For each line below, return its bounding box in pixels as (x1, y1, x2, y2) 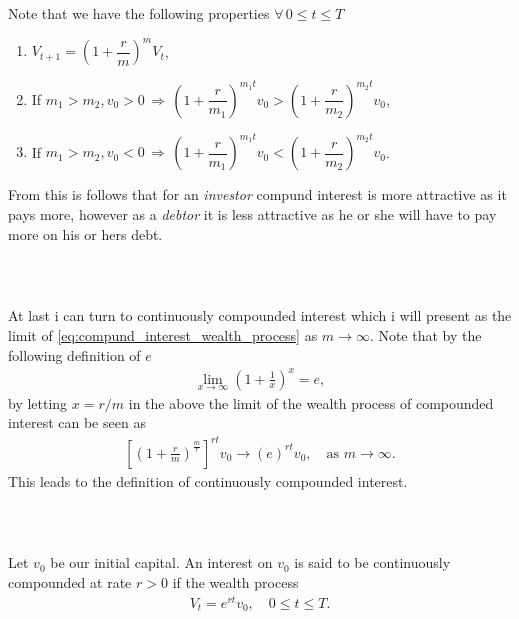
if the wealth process (172, 571, 299, 592)
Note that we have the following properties (8, 3, 270, 24)
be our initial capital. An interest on (50, 552, 273, 573)
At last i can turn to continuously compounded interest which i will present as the (8, 305, 512, 326)
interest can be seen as (8, 412, 146, 433)
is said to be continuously (294, 552, 451, 573)
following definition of (8, 344, 141, 365)
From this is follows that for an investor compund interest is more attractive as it (8, 184, 507, 205)
